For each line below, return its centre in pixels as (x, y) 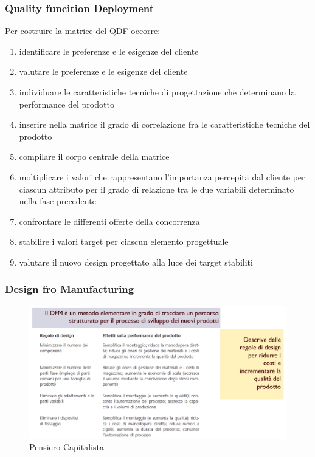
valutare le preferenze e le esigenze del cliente (103, 71)
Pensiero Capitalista (67, 447)
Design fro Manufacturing (70, 289)
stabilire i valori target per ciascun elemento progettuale (124, 242)
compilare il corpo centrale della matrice (94, 156)
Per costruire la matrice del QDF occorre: (83, 31)
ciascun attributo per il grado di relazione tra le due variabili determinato (157, 189)
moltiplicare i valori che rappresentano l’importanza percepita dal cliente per (162, 177)
